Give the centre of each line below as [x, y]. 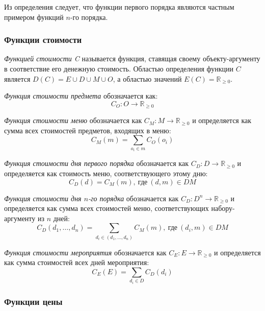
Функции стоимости [43, 40]
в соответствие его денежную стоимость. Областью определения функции [119, 68]
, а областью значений [147, 78]
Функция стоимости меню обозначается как [73, 120]
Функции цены [33, 301]
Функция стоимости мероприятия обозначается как [85, 252]
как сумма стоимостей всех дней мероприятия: [77, 262]
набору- [223, 208]
